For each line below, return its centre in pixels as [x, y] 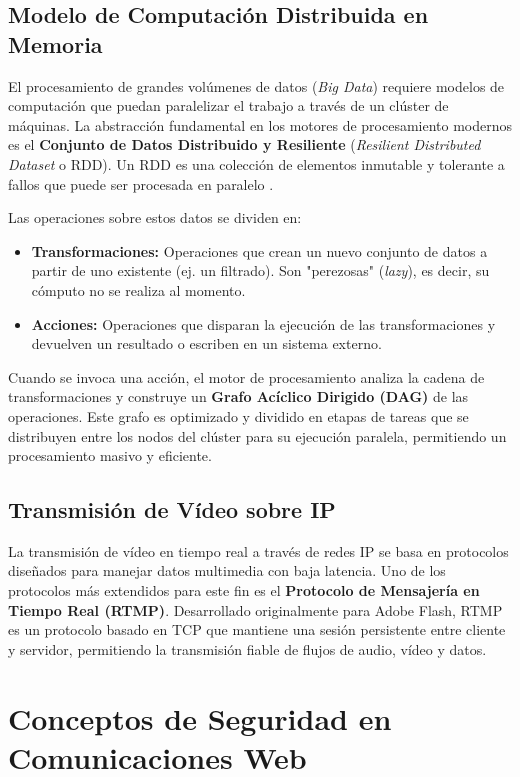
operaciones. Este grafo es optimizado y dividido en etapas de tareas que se [238, 415]
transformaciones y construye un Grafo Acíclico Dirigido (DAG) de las [238, 396]
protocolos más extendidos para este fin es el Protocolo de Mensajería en [244, 590]
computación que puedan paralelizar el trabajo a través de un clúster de [228, 105]
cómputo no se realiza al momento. [138, 289]
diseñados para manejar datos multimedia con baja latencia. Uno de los [227, 570]
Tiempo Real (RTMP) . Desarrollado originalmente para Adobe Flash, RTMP [255, 609]
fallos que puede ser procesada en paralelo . [141, 183]
